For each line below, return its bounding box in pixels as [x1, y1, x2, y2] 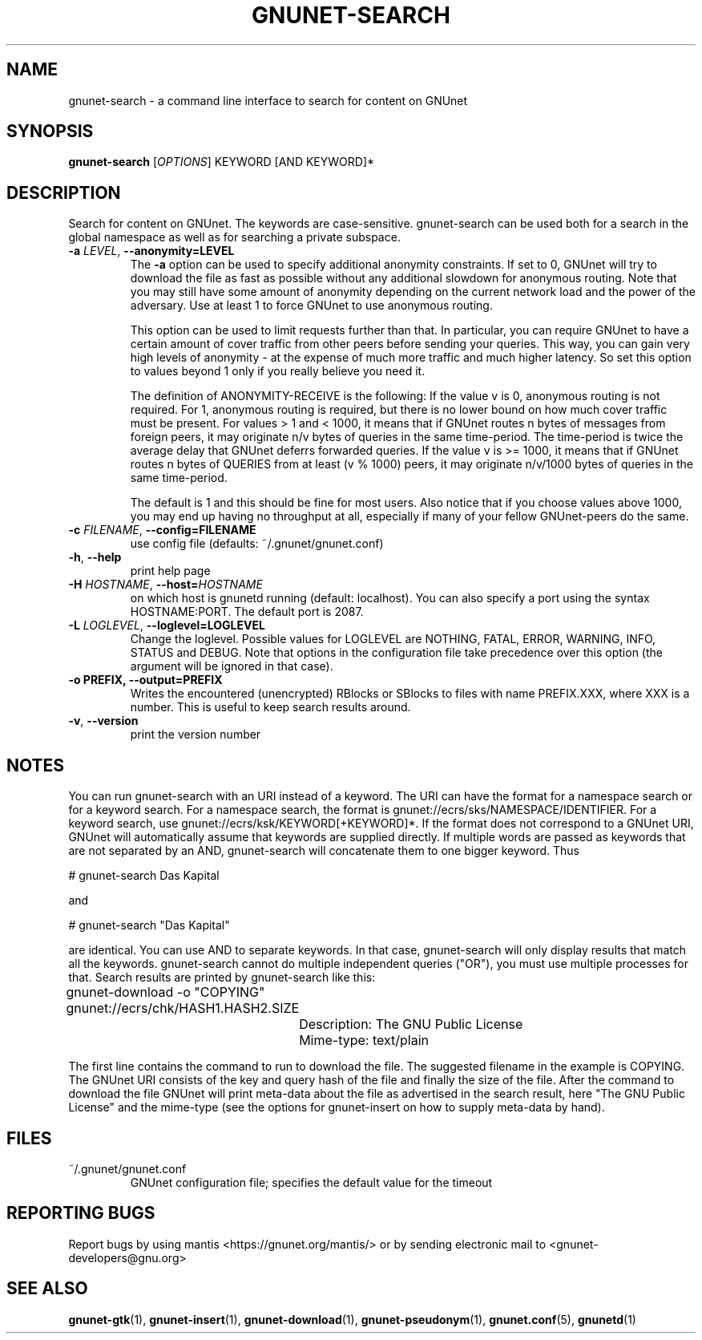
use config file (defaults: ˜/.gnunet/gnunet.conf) [130, 536, 384, 551]
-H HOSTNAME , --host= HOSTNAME [68, 577, 263, 592]
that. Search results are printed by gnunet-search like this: [68, 970, 376, 985]
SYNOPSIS [6, 121, 94, 142]
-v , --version [68, 714, 139, 728]
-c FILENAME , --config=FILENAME [68, 523, 256, 537]
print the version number [130, 727, 261, 742]
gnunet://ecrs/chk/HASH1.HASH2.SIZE [66, 1000, 300, 1017]
